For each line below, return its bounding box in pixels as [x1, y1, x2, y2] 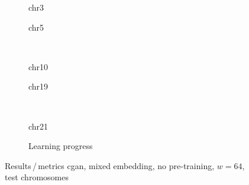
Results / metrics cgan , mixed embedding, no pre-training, [5, 159, 215, 171]
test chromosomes [5, 171, 69, 183]
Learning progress [28, 140, 93, 152]
